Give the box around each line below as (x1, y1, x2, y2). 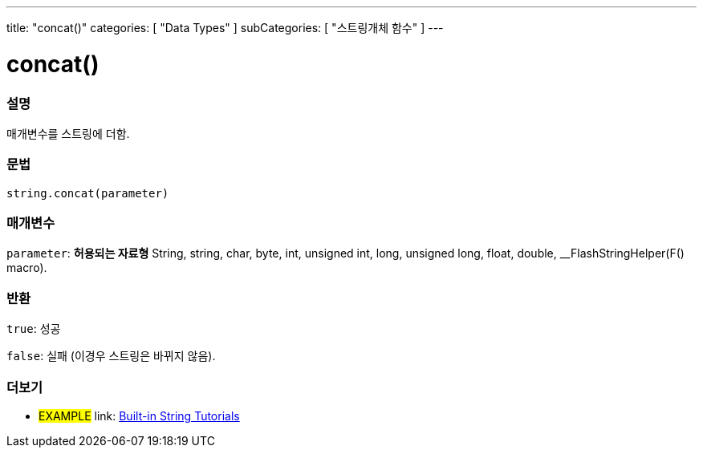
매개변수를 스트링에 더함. (6, 126, 130, 140)
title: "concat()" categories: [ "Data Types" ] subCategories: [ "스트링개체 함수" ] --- (6, 21, 444, 34)
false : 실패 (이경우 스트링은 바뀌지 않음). (6, 349, 216, 363)
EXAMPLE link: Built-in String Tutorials (39, 408, 240, 423)
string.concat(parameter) (6, 186, 169, 200)
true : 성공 (6, 322, 61, 336)
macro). (6, 261, 47, 275)
